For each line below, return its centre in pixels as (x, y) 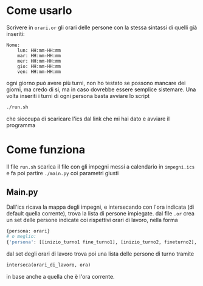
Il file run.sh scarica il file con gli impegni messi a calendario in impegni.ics (101, 166)
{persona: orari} (28, 231)
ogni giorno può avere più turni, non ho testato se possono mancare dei (96, 83)
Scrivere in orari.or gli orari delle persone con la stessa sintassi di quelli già (102, 27)
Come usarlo (39, 11)
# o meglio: (21, 237)
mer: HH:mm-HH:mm (39, 61)
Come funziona (46, 150)
